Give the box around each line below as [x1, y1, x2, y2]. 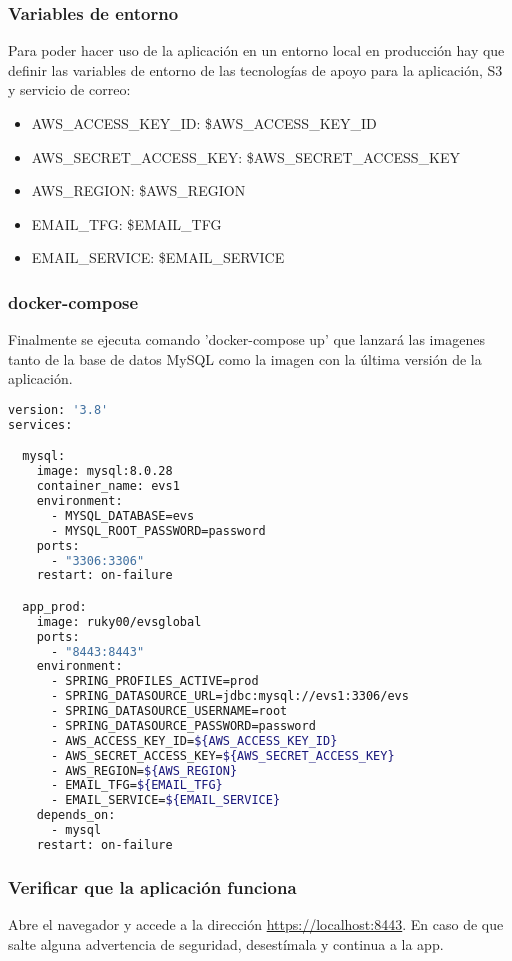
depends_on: [36, 808, 116, 823]
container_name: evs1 [36, 479, 180, 494]
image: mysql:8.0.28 [36, 464, 173, 479]
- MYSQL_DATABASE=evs [50, 508, 195, 523]
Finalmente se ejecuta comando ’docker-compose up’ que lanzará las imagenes [8, 329, 485, 350]
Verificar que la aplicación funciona [8, 874, 297, 899]
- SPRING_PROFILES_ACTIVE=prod [50, 674, 259, 689]
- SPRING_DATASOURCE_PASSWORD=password [50, 718, 316, 733]
